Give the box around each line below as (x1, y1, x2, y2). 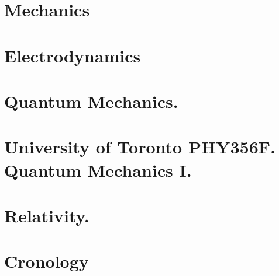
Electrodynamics (4, 43, 141, 67)
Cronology (4, 249, 89, 273)
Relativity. (4, 203, 89, 227)
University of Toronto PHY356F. (4, 135, 275, 159)
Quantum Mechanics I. (4, 158, 192, 181)
